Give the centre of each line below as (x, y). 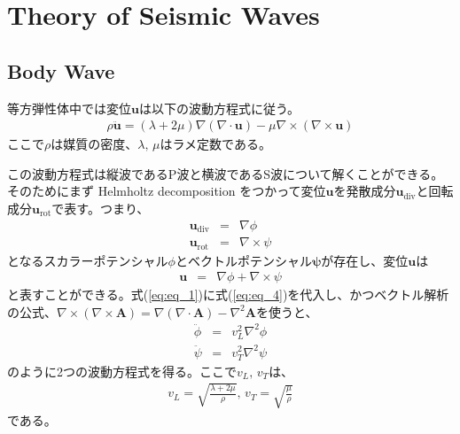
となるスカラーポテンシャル (88, 260)
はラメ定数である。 (215, 144)
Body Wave (61, 70)
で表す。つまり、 (101, 208)
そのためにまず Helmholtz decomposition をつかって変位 (167, 191)
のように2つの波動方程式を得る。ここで (122, 371)
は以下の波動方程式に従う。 (219, 108)
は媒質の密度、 (94, 144)
